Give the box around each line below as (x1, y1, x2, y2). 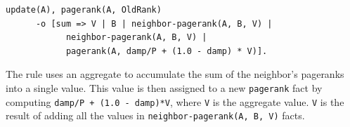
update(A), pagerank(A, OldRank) (6, 5, 162, 15)
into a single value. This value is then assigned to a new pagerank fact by (6, 80, 323, 95)
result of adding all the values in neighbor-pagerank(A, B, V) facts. (6, 108, 305, 123)
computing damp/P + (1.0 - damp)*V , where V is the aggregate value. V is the (6, 94, 344, 109)
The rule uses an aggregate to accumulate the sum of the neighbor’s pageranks (6, 67, 344, 81)
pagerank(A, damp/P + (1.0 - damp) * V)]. (65, 46, 268, 56)
